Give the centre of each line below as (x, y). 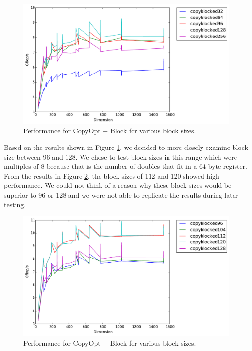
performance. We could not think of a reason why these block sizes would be (118, 185)
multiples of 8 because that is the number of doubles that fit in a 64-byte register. (126, 166)
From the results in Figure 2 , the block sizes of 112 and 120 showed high (112, 175)
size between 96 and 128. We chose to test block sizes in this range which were (120, 157)
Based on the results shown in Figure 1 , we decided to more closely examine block (126, 147)
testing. (15, 204)
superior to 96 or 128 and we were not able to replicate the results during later (121, 194)
